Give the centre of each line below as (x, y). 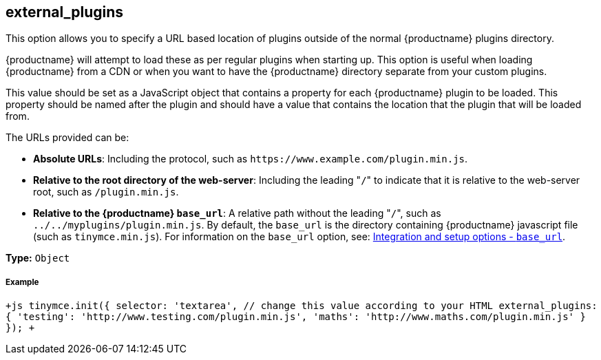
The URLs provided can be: (67, 138)
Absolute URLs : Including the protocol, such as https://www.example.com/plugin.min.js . (251, 159)
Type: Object (38, 258)
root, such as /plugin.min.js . (106, 192)
